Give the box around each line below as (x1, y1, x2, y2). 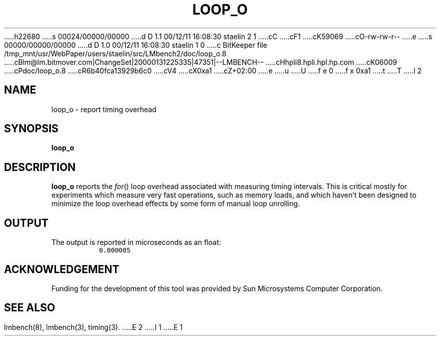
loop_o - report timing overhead (51, 105, 157, 114)
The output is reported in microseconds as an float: (51, 238, 221, 247)
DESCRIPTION (4, 160, 76, 174)
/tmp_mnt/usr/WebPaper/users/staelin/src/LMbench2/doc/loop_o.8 (4, 49, 227, 58)
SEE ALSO (4, 301, 55, 314)
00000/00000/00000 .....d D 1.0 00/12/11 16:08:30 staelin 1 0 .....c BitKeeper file (4, 40, 267, 49)
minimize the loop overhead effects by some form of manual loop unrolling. (51, 199, 300, 208)
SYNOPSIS (4, 122, 59, 135)
